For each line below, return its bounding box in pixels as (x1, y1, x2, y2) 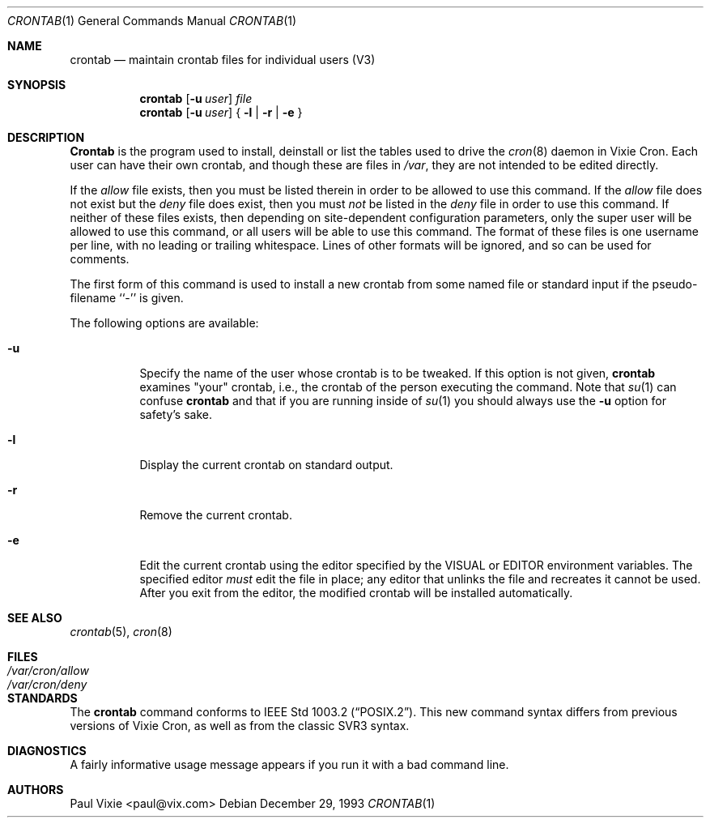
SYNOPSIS (7, 78, 66, 92)
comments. (70, 252, 130, 266)
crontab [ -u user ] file (139, 92, 253, 105)
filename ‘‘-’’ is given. (70, 291, 184, 305)
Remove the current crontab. (139, 508, 292, 522)
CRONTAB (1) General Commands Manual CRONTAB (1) (7, 14, 297, 28)
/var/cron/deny (7, 677, 87, 691)
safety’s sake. (139, 408, 213, 421)
